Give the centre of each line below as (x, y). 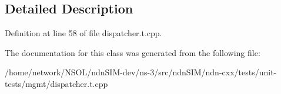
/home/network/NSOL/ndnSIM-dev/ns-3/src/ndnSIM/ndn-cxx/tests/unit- (141, 72)
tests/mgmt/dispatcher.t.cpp (56, 83)
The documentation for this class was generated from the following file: (133, 52)
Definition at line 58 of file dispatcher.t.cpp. (83, 33)
